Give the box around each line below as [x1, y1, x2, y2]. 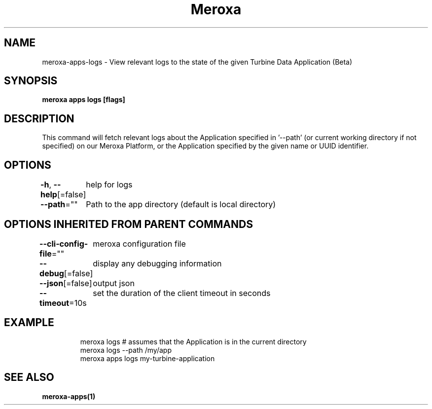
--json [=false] [39, 278, 92, 288]
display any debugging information [93, 258, 222, 268]
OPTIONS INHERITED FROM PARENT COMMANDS [4, 218, 253, 230]
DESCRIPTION [4, 112, 74, 125]
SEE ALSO [4, 371, 54, 384]
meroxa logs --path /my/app [80, 345, 172, 354]
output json [93, 278, 135, 288]
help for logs [86, 180, 133, 190]
